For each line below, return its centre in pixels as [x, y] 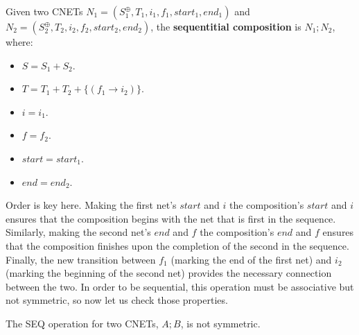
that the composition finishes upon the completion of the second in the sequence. [177, 245]
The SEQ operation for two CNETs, [82, 323]
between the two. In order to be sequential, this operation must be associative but [180, 286]
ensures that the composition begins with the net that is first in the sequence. [171, 218]
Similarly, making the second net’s [78, 232]
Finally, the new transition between [81, 259]
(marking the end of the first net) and [251, 259]
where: [19, 42]
